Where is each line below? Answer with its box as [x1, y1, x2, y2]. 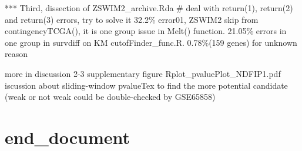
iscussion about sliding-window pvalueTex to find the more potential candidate [5, 79, 288, 91]
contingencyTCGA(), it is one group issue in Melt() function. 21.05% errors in [5, 25, 287, 37]
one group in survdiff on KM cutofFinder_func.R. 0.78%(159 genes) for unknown [5, 36, 297, 48]
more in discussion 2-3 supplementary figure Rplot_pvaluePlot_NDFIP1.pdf [5, 67, 281, 79]
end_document [5, 125, 130, 149]
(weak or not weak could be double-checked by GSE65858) [5, 90, 216, 103]
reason [5, 48, 28, 60]
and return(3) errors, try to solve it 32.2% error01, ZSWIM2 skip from [5, 13, 259, 25]
